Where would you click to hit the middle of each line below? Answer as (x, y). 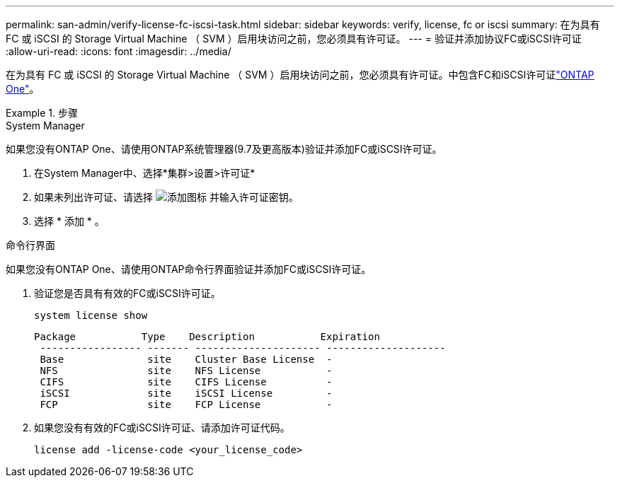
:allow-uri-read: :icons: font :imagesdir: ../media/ (119, 51)
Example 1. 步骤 (42, 113)
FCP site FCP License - (186, 405)
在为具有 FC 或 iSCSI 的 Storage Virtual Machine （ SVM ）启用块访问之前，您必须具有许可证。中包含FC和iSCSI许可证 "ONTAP (300, 75)
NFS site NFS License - (186, 371)
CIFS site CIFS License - (186, 382)
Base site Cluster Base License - (186, 359)
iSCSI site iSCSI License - (186, 393)
